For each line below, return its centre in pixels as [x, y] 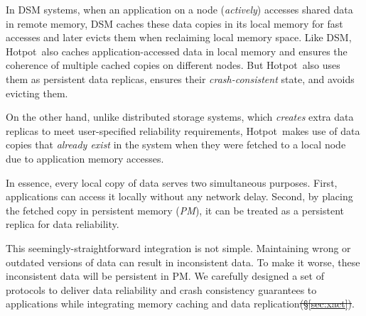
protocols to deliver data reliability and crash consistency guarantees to [161, 289]
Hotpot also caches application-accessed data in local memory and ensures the [177, 51]
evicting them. [37, 93]
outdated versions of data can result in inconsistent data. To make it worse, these [183, 262]
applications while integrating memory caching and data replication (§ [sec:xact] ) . [180, 304]
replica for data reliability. [63, 224]
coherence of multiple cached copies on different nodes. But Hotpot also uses [173, 65]
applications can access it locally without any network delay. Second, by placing [179, 196]
